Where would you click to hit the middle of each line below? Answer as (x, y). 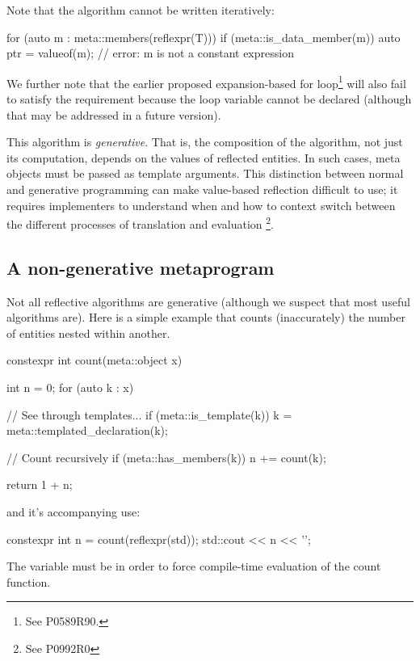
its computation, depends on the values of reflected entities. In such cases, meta (204, 157)
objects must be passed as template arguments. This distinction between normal (205, 173)
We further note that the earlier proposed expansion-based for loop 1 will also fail (206, 82)
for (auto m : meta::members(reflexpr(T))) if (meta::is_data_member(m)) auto (204, 37)
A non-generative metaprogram (141, 267)
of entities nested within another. (88, 333)
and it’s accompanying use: (73, 511)
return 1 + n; (40, 484)
